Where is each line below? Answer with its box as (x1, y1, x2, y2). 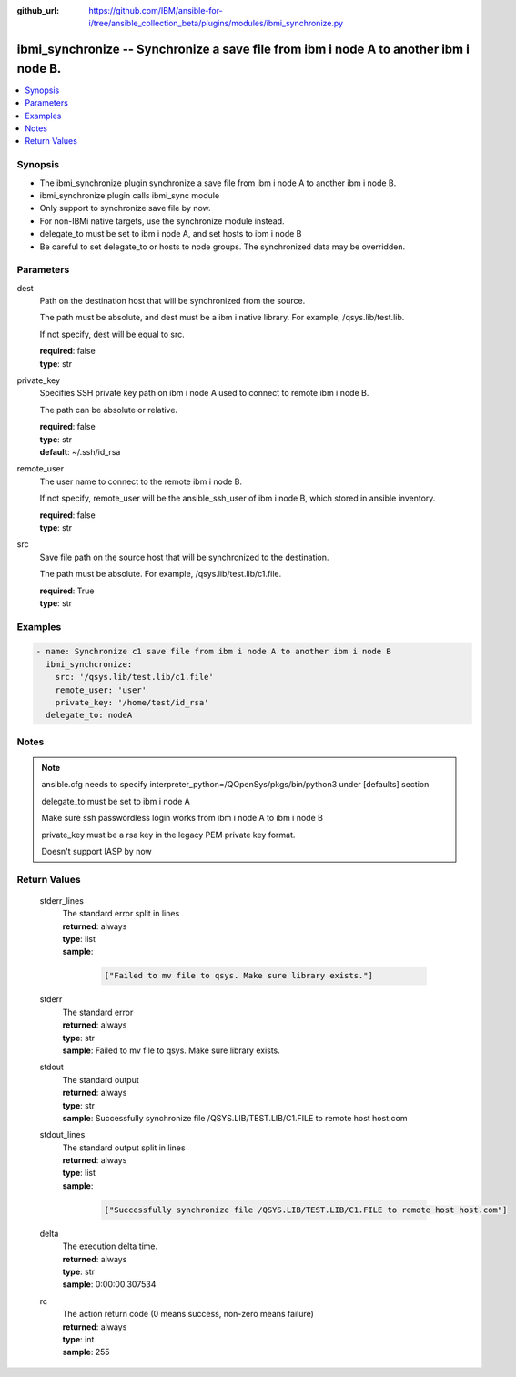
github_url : (16, 5, 59, 15)
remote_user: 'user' (55, 684, 147, 695)
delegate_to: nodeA (46, 710, 133, 721)
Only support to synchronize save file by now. (39, 203, 211, 214)
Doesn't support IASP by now (41, 845, 152, 856)
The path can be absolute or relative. (39, 404, 177, 415)
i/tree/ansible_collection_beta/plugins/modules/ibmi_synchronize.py (88, 18, 344, 29)
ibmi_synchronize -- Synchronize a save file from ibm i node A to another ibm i (16, 42, 470, 57)
